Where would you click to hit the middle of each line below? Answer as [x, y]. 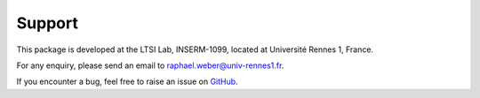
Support [48, 23]
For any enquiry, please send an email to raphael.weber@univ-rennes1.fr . [150, 65]
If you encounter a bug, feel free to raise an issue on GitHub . [128, 82]
